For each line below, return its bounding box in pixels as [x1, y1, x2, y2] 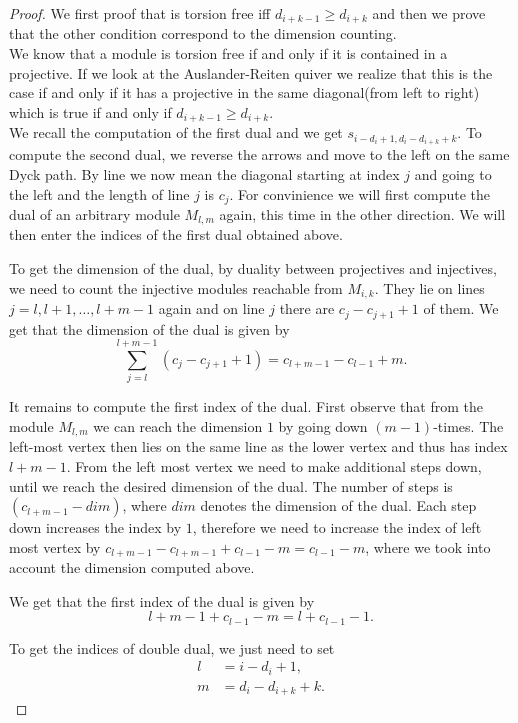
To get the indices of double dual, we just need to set [9, 637, 335, 658]
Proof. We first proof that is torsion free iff [9, 3, 271, 23]
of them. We [423, 298, 499, 319]
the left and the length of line [9, 183, 190, 204]
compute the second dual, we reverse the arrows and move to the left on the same [9, 144, 510, 165]
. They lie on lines [374, 277, 485, 298]
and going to [414, 163, 492, 184]
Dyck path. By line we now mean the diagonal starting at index [9, 163, 400, 184]
